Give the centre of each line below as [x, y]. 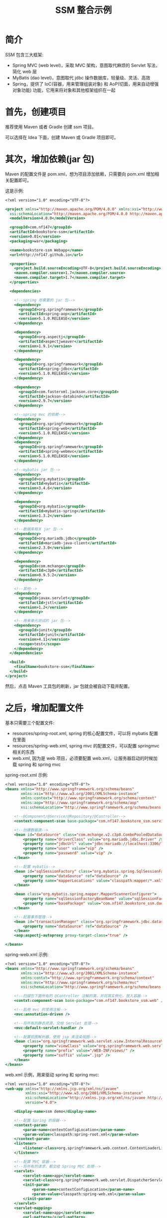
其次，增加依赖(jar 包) [50, 159]
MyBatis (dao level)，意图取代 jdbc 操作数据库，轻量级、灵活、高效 [81, 78]
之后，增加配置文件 [44, 708]
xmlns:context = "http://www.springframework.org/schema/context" [88, 798]
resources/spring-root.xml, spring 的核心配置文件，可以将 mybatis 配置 [85, 733]
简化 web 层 [25, 71]
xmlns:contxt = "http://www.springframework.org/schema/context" [87, 978]
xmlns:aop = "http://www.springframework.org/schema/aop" [80, 803]
